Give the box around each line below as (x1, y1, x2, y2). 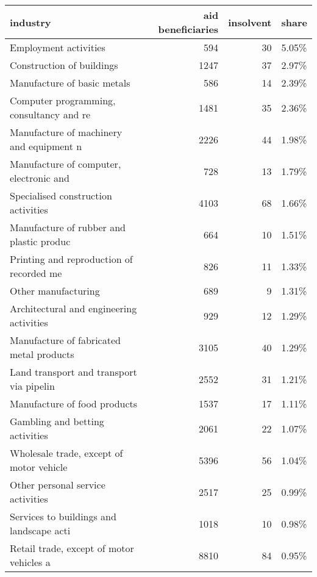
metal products (10, 347, 74, 361)
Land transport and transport (10, 365, 137, 379)
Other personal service (10, 478, 105, 492)
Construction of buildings (10, 58, 118, 72)
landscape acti (10, 523, 71, 537)
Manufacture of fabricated (10, 333, 121, 347)
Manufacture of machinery (10, 125, 123, 139)
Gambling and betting (10, 414, 104, 428)
